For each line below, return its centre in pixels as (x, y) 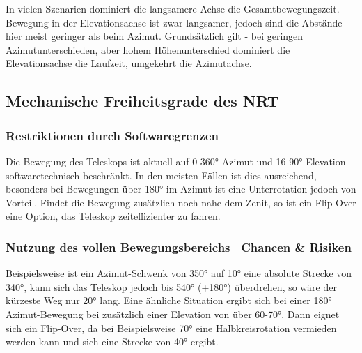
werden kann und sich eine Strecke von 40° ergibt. (112, 341)
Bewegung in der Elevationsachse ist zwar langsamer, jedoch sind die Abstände (174, 22)
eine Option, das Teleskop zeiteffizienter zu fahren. (113, 216)
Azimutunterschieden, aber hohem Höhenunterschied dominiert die (148, 49)
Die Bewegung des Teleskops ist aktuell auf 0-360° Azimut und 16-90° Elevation (176, 161)
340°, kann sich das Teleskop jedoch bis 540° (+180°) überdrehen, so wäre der (171, 286)
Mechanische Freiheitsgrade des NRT (142, 101)
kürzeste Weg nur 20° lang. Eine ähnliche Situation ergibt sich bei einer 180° (169, 300)
